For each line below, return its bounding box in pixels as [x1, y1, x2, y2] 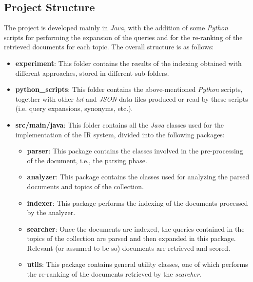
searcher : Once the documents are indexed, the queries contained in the [27, 223, 245, 234]
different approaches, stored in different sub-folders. [15, 67, 169, 78]
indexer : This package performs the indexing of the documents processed [27, 197, 248, 208]
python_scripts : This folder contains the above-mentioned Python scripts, [15, 84, 243, 94]
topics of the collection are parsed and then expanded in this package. [27, 233, 236, 243]
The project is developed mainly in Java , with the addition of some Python [4, 22, 228, 33]
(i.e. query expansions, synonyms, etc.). [15, 103, 133, 113]
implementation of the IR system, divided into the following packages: [15, 129, 225, 139]
